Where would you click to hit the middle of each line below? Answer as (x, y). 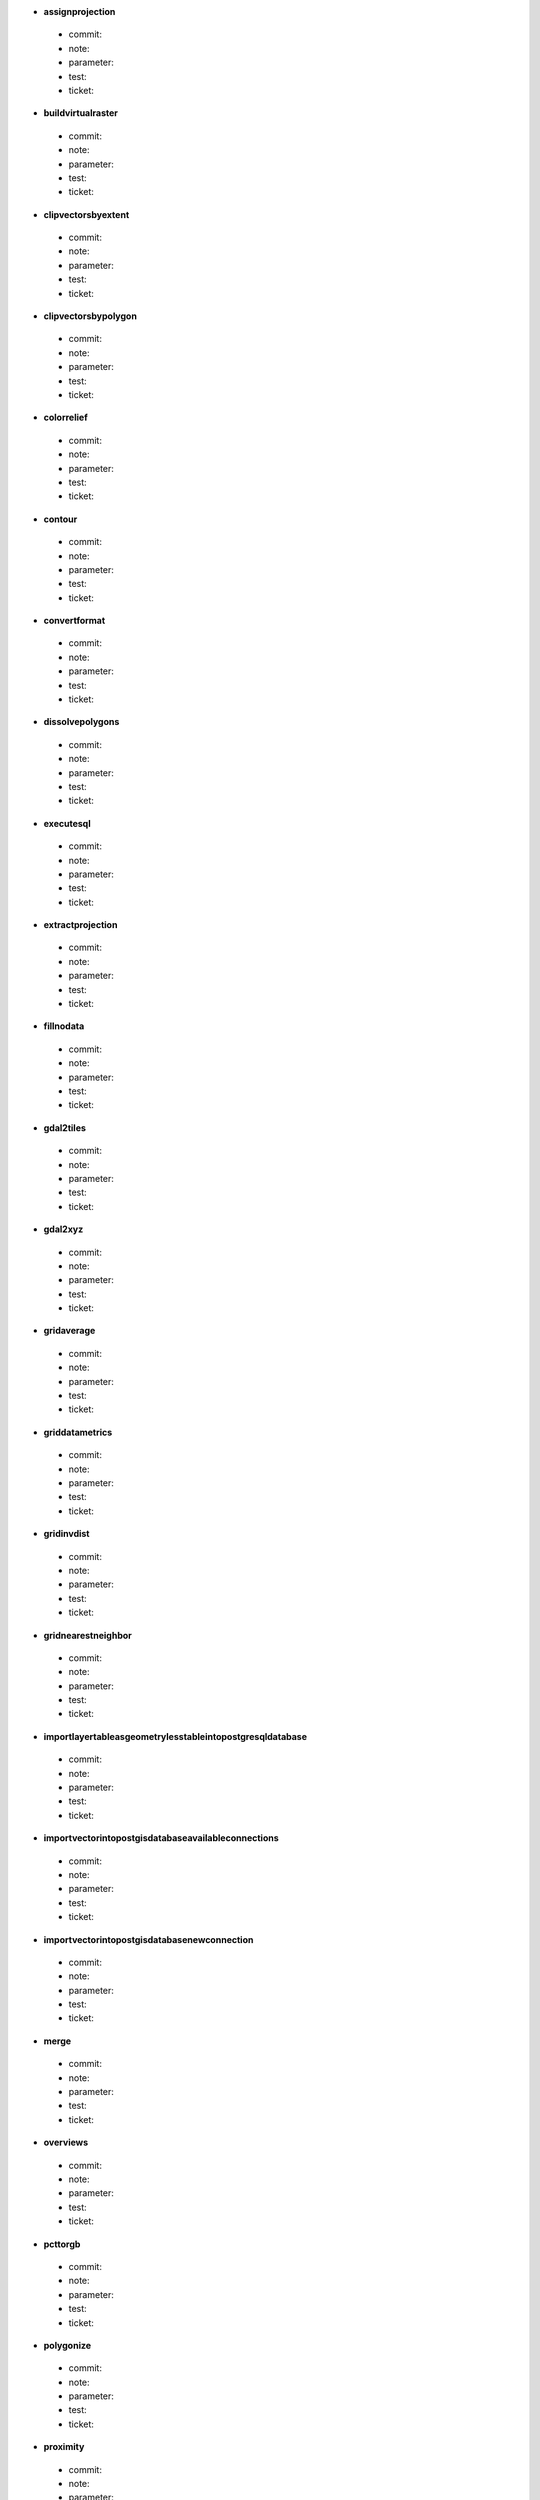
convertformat (74, 621)
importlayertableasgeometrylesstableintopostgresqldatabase (175, 1736)
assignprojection (79, 11)
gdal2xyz (63, 1229)
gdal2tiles (65, 1127)
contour (60, 519)
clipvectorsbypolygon (90, 316)
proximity (64, 2447)
